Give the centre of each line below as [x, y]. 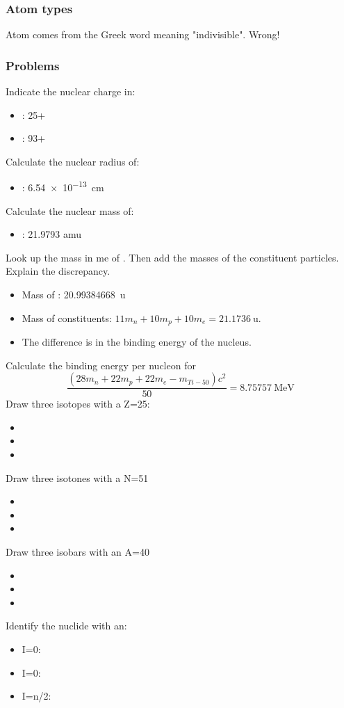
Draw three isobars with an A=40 [77, 552]
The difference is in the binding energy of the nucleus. [137, 342]
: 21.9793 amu [51, 234]
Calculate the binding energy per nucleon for [101, 365]
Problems [33, 65]
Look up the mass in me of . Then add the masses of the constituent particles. [172, 257]
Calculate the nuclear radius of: [73, 161]
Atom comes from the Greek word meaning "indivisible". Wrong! [143, 34]
